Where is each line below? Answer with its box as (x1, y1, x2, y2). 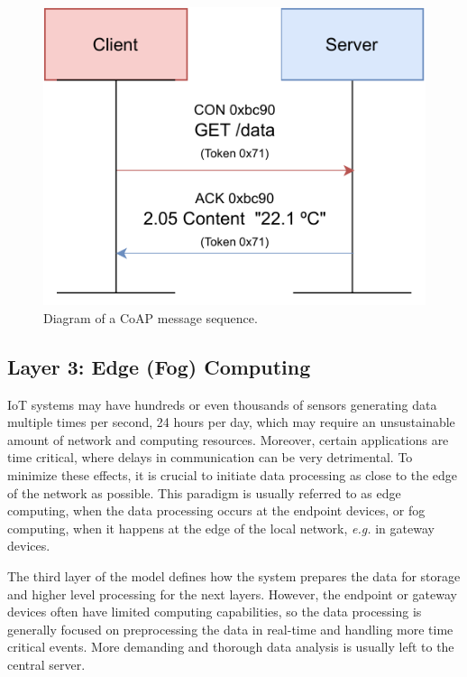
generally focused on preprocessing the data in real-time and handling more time (7, 619, 453, 638)
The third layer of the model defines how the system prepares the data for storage (7, 566, 461, 585)
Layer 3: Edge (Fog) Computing (7, 352, 311, 380)
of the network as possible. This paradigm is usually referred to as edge (7, 483, 401, 502)
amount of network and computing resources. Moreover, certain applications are (7, 430, 449, 449)
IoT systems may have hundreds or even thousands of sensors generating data (7, 394, 437, 413)
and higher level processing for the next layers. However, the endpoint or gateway (7, 584, 457, 603)
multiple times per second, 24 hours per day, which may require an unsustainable (7, 413, 455, 431)
